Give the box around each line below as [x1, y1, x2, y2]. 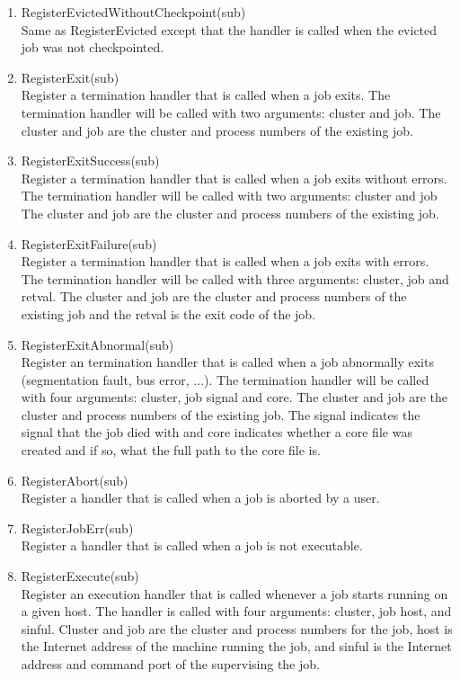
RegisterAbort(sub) [21, 470, 128, 489]
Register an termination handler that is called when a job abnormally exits [21, 353, 434, 371]
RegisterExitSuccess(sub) [21, 151, 160, 170]
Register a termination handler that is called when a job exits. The [21, 85, 391, 104]
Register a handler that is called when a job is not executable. [21, 536, 363, 555]
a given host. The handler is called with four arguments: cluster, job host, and [21, 602, 452, 621]
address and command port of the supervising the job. [21, 655, 320, 673]
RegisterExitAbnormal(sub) [21, 335, 174, 353]
